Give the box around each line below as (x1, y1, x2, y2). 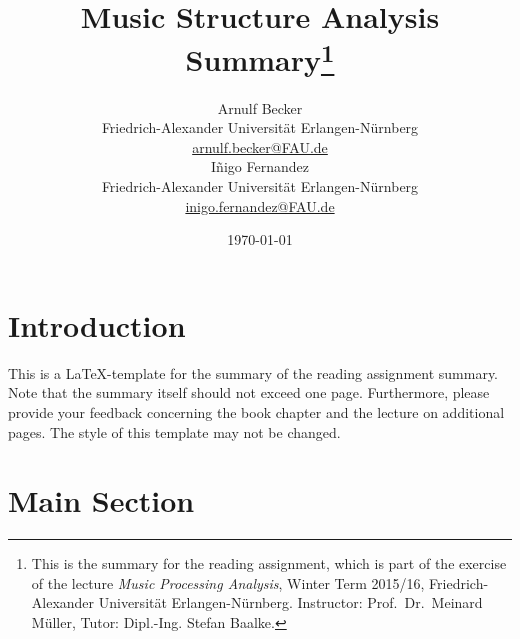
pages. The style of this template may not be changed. (8, 421, 341, 442)
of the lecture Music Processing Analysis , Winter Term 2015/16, (31, 572, 425, 593)
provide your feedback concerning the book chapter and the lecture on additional (8, 401, 505, 422)
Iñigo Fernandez (211, 156, 309, 177)
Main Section (8, 480, 195, 521)
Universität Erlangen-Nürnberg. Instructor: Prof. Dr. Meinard (98, 592, 483, 613)
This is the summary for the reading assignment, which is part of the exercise (31, 553, 507, 574)
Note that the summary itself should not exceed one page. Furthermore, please (8, 382, 490, 403)
